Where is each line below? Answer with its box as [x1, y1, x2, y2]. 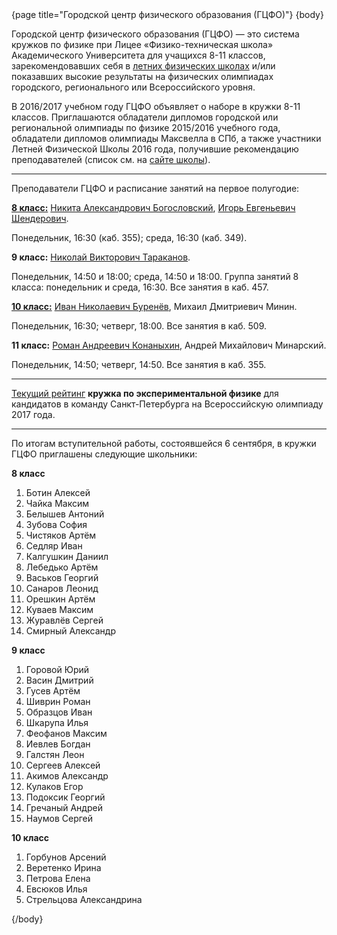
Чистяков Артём [25, 529, 97, 541]
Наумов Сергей [25, 813, 94, 824]
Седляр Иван [25, 540, 83, 552]
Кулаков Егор [25, 781, 84, 792]
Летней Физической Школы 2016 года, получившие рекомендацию [11, 143, 299, 155]
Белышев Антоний [25, 508, 105, 520]
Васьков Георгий [25, 572, 99, 583]
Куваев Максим [25, 604, 94, 615]
